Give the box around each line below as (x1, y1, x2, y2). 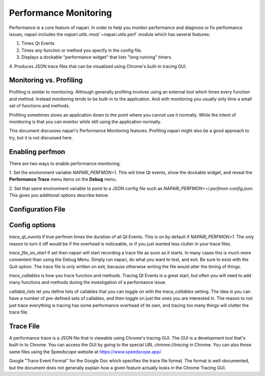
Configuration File (9, 205, 66, 214)
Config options (9, 221, 56, 229)
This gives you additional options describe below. (9, 192, 109, 198)
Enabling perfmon (9, 148, 66, 156)
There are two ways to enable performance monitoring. (9, 160, 121, 166)
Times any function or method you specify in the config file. (21, 47, 142, 53)
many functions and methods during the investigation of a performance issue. (9, 280, 167, 285)
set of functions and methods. (9, 103, 70, 109)
